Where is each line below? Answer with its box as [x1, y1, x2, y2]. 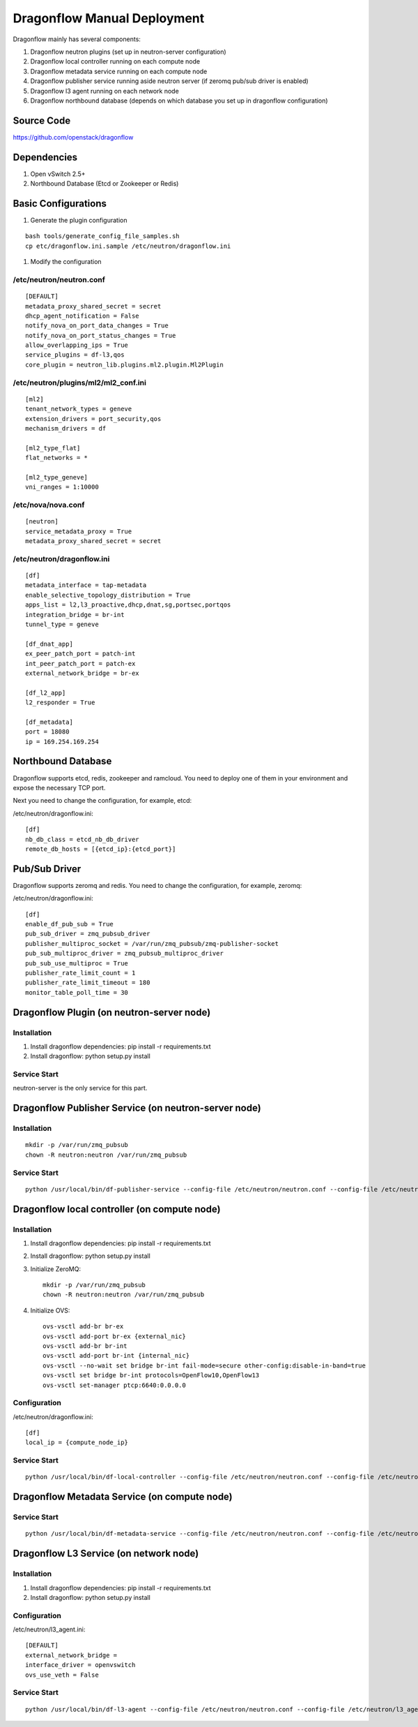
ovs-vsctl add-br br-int [42, 1342, 127, 1350]
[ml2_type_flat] [25, 444, 81, 452]
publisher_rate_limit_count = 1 [25, 969, 136, 977]
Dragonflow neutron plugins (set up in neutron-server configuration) [30, 47, 226, 56]
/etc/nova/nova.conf [13, 500, 85, 510]
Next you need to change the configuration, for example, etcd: [13, 796, 192, 805]
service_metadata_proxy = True [25, 527, 132, 535]
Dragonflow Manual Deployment [13, 10, 205, 26]
